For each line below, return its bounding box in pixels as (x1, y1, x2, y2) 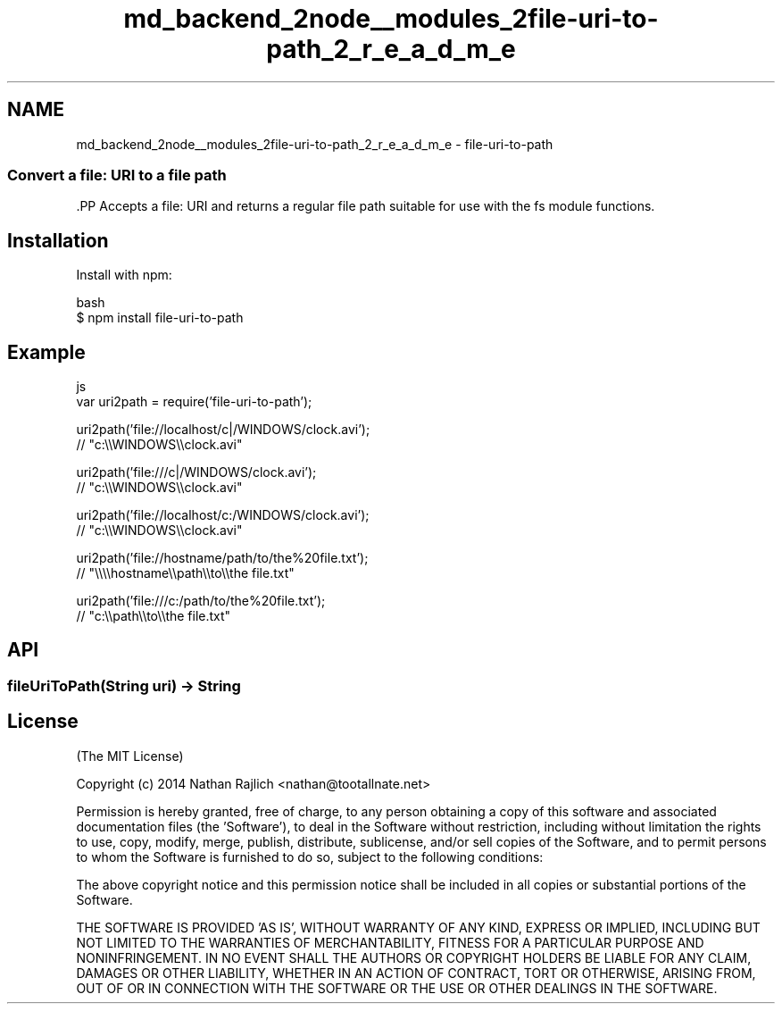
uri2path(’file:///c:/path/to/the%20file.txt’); (76, 593, 326, 609)
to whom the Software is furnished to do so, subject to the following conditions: (76, 848, 544, 865)
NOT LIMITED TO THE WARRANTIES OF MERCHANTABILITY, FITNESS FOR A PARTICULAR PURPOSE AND (76, 934, 704, 950)
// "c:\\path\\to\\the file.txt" (76, 608, 231, 624)
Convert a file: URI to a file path (7, 165, 227, 184)
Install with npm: (76, 267, 172, 283)
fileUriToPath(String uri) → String (7, 676, 241, 695)
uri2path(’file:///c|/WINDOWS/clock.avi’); (76, 464, 317, 480)
